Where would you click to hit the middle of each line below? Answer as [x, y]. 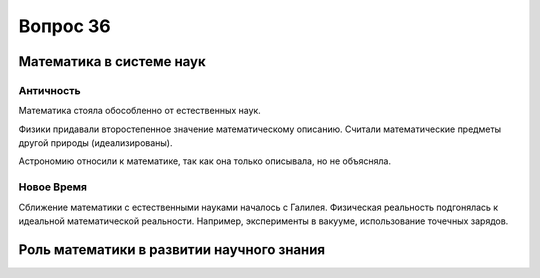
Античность [49, 90]
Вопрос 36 [65, 26]
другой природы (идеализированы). [95, 143]
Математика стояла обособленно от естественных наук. [140, 111]
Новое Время [52, 187]
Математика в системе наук [112, 61]
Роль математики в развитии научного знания [171, 249]
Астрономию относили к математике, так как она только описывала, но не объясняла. [205, 161]
